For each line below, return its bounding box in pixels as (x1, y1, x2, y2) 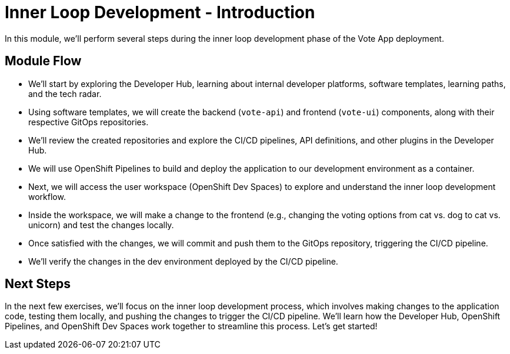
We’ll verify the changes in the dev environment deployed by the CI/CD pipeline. (28, 256, 338, 266)
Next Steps (5, 276, 71, 292)
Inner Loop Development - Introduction (5, 2, 315, 22)
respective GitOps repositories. (28, 116, 149, 127)
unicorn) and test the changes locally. (28, 219, 174, 230)
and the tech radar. (28, 88, 102, 99)
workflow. (28, 191, 66, 202)
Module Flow (5, 54, 82, 69)
